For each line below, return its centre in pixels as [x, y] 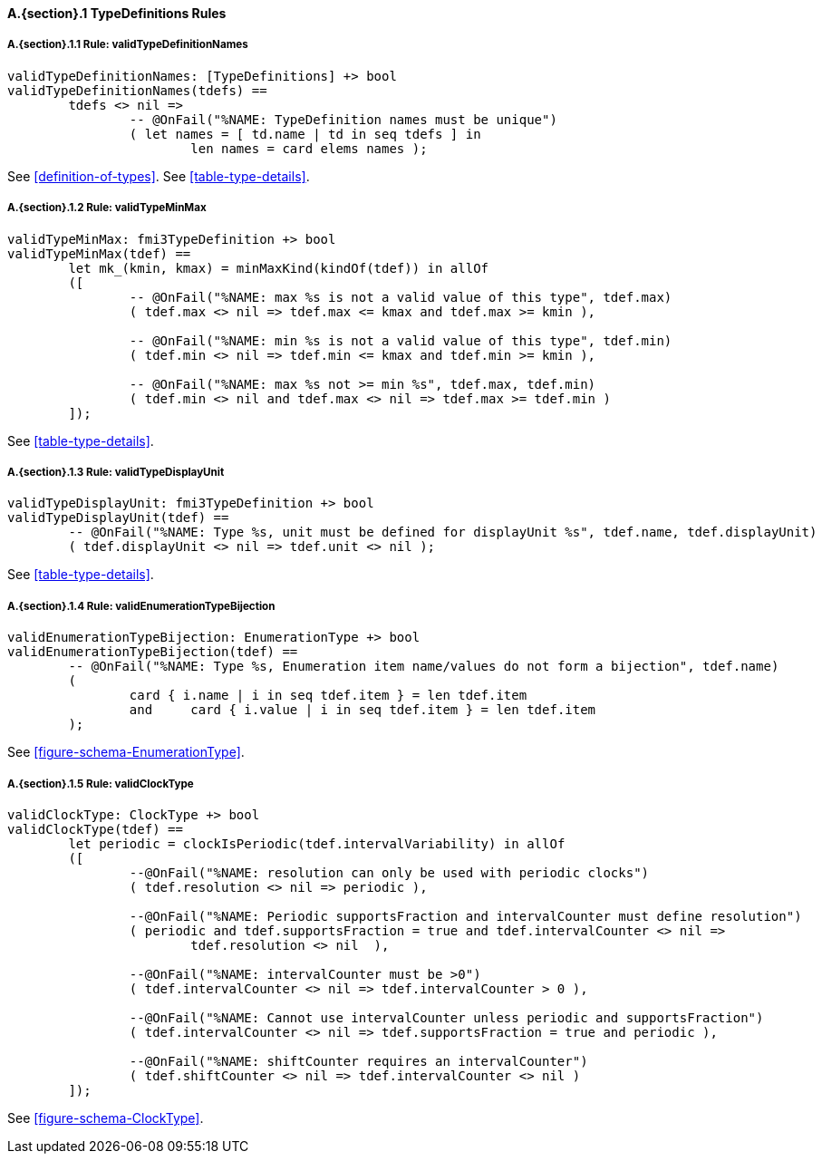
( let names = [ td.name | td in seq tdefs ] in [305, 134]
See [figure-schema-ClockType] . [106, 1117]
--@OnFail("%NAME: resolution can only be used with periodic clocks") [389, 872]
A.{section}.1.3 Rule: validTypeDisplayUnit [116, 472]
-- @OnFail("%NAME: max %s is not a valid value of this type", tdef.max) [401, 297]
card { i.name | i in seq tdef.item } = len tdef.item [328, 696]
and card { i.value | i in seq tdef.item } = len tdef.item [363, 710]
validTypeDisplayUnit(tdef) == [118, 518]
